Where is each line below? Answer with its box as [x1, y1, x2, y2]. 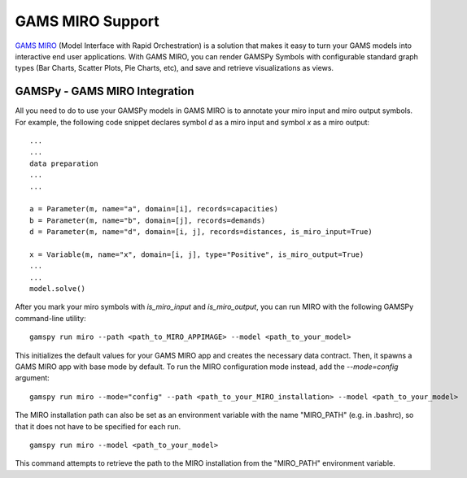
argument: [15, 373, 50, 383]
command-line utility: [15, 313, 87, 323]
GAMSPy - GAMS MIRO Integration [15, 85, 194, 98]
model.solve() [29, 285, 85, 293]
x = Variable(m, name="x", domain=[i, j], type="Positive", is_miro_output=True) [29, 250, 364, 259]
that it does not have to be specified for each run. [15, 421, 181, 431]
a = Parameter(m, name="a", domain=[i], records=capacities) [29, 204, 278, 214]
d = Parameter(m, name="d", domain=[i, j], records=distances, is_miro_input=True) [29, 228, 373, 237]
